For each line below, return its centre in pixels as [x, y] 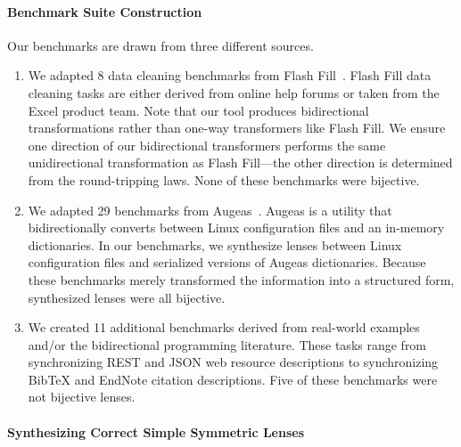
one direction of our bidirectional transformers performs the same [207, 145]
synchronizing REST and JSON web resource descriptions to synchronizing [233, 362]
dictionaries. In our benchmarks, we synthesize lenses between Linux [215, 244]
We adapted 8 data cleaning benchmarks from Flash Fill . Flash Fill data [230, 75]
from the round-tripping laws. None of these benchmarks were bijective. [224, 179]
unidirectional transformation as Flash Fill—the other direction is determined [240, 163]
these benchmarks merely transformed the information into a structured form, [241, 279]
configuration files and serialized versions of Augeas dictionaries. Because [227, 262]
